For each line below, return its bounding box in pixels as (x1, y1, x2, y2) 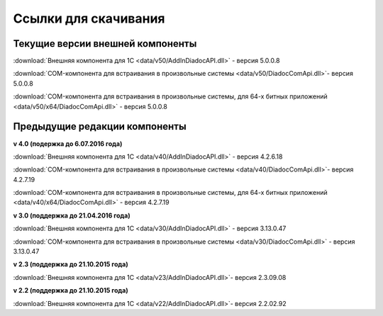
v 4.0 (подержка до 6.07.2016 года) (13, 139, 123, 148)
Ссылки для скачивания (13, 11, 166, 26)
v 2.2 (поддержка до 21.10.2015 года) (13, 286, 129, 295)
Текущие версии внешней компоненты (13, 38, 197, 50)
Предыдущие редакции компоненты (13, 120, 187, 132)
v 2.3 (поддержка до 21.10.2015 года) (13, 260, 128, 269)
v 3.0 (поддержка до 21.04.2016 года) (13, 211, 131, 220)
